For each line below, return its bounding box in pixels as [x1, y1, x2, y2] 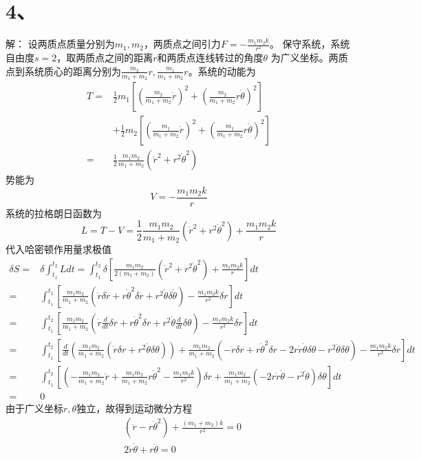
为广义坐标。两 [270, 50, 338, 65]
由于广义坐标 [6, 400, 63, 415]
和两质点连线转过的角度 [157, 50, 263, 65]
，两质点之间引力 [143, 37, 221, 51]
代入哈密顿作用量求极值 [6, 241, 111, 256]
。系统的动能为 [188, 63, 256, 78]
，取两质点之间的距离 [56, 50, 153, 65]
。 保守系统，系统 [269, 37, 350, 51]
